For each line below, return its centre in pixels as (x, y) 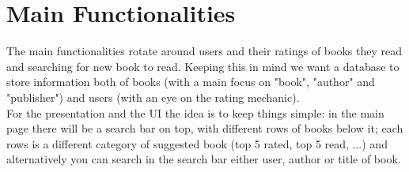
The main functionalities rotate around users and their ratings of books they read (204, 51)
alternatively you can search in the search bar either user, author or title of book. (204, 159)
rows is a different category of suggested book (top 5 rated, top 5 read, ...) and (197, 143)
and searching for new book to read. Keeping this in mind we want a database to (203, 66)
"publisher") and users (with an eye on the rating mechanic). (153, 97)
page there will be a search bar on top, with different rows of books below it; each (205, 128)
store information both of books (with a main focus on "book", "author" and (191, 82)
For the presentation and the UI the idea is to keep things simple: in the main (195, 112)
